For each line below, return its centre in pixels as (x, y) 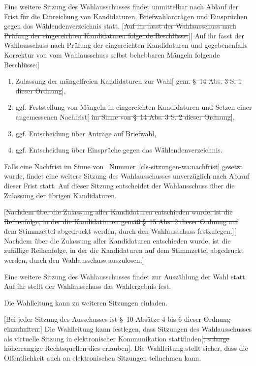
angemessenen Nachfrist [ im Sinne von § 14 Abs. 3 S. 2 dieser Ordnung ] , (125, 116)
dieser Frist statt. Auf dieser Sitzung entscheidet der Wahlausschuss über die (119, 185)
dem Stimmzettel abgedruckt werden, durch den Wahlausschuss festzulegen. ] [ (120, 231)
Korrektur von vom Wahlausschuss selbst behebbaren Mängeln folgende (112, 54)
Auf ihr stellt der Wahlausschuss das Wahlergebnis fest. (88, 286)
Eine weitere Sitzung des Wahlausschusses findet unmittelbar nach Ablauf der (121, 6)
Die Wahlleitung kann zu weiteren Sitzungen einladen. (86, 302)
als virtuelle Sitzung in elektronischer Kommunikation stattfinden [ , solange (117, 338)
